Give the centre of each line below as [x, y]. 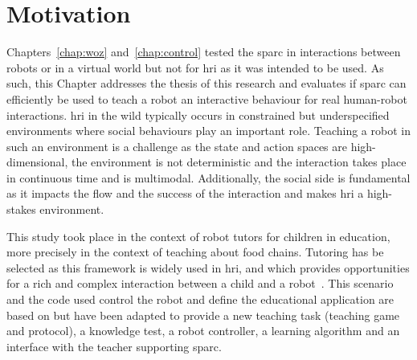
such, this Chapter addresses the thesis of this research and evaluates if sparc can [206, 83]
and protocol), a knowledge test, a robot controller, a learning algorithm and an [203, 331]
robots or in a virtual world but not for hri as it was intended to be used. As [195, 67]
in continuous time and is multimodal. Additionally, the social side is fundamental [208, 177]
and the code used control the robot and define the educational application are [200, 299]
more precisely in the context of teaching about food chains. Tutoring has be [195, 252]
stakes [21, 209]
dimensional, [37, 162]
